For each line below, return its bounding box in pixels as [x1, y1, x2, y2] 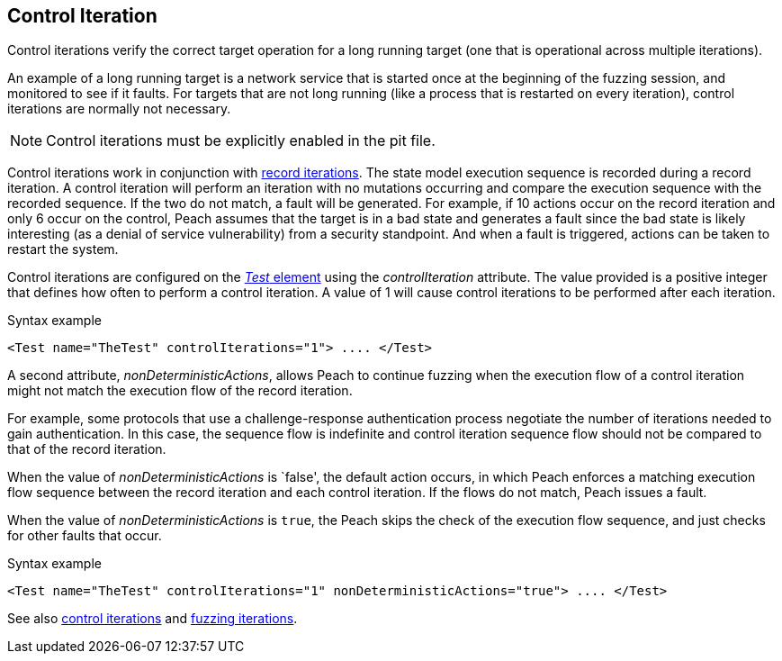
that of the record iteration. [7, 441, 166, 457]
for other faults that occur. [7, 528, 162, 544]
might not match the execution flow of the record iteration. [7, 383, 353, 399]
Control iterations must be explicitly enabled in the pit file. [46, 131, 436, 150]
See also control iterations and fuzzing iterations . [7, 611, 298, 627]
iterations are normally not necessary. [7, 101, 231, 117]
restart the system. [7, 241, 119, 258]
